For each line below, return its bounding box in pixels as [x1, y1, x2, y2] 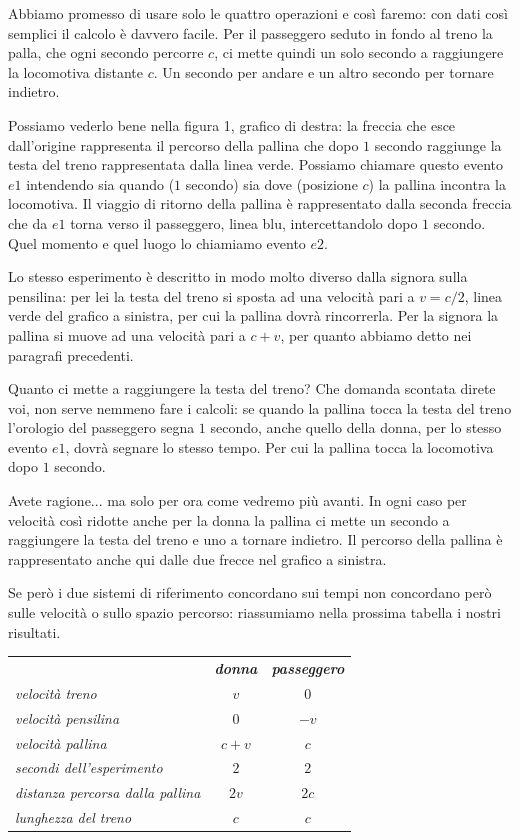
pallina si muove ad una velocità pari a [8, 324, 246, 345]
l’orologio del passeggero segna [8, 417, 195, 438]
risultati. [8, 621, 61, 642]
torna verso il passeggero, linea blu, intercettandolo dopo [70, 212, 418, 233]
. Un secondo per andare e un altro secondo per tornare [153, 61, 494, 82]
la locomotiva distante [8, 61, 144, 82]
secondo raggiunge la [374, 134, 502, 155]
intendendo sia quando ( [26, 173, 175, 194]
